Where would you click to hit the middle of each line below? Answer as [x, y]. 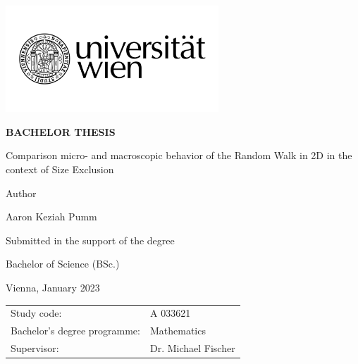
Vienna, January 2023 [53, 287]
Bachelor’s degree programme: [75, 331]
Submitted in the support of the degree [90, 240]
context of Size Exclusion [60, 169]
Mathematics [178, 331]
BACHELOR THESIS [61, 131]
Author [21, 193]
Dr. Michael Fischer [192, 347]
